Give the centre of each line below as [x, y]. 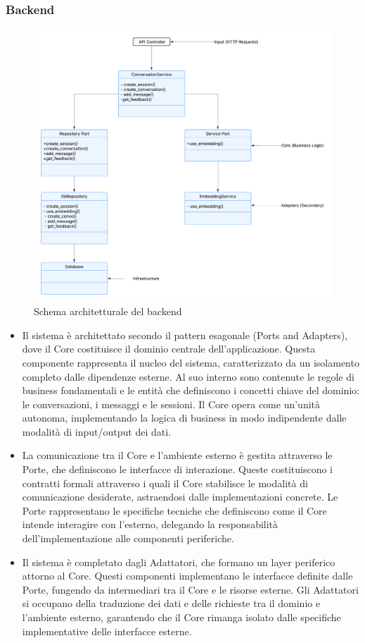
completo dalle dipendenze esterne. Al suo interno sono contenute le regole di [188, 376]
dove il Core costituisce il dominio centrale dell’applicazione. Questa [169, 349]
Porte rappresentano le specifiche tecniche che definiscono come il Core [174, 510]
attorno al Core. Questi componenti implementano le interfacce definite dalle [187, 576]
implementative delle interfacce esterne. [107, 631]
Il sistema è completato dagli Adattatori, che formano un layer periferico [179, 562]
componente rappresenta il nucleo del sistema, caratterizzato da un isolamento [191, 362]
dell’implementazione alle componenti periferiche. [128, 538]
